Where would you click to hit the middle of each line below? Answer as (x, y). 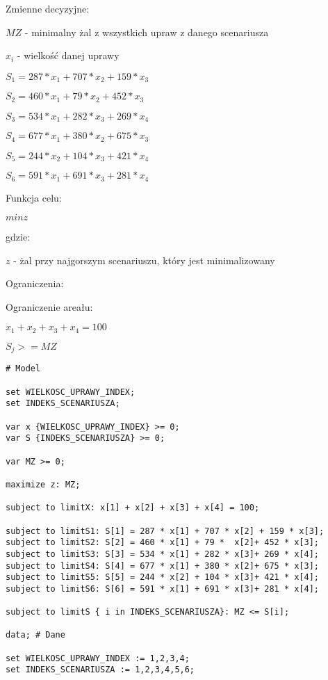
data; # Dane (35, 635)
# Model (23, 369)
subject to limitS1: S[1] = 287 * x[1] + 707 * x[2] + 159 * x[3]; (165, 531)
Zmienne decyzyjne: (48, 8)
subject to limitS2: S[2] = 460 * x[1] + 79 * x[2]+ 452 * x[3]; (163, 543)
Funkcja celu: (34, 197)
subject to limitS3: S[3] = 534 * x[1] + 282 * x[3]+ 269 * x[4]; (163, 554)
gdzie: (18, 237)
